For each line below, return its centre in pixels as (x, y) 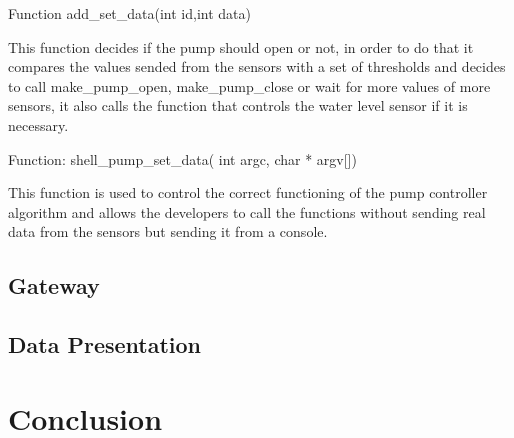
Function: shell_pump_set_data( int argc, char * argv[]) (182, 158)
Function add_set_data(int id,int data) (129, 13)
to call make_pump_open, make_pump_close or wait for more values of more (249, 85)
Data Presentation (105, 344)
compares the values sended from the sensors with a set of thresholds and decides (257, 66)
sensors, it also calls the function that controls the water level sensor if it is (238, 105)
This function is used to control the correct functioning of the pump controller (248, 192)
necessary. (38, 124)
